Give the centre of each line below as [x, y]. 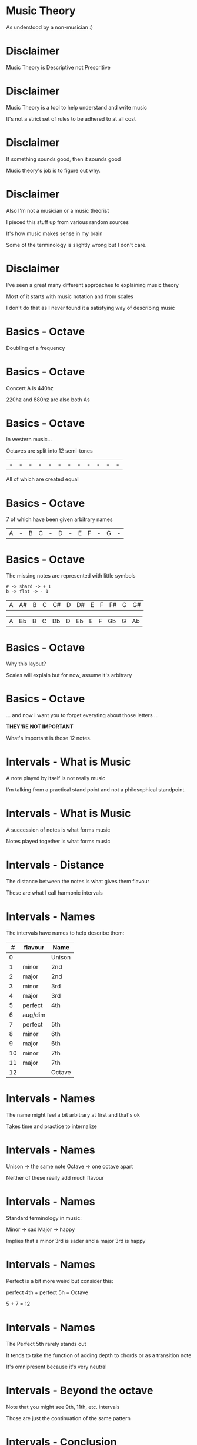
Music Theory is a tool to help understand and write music [76, 107]
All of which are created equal [42, 479]
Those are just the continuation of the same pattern [68, 1418]
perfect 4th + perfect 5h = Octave [47, 1292]
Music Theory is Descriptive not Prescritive [58, 67]
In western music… [29, 440]
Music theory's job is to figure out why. [54, 170]
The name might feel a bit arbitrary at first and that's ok [73, 1114]
